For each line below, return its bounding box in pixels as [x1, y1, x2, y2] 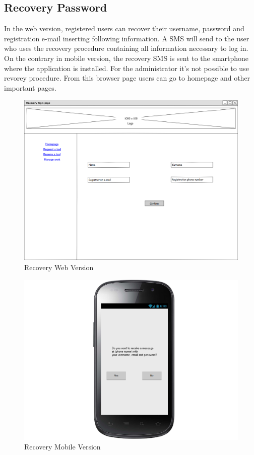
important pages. [4, 82, 56, 93]
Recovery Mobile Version [24, 441, 101, 452]
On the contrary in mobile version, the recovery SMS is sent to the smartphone [4, 52, 249, 63]
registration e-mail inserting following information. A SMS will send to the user [4, 33, 249, 43]
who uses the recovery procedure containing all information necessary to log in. [4, 43, 248, 53]
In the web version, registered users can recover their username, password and [4, 23, 244, 34]
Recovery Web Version [24, 262, 94, 272]
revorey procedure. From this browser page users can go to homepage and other [4, 73, 250, 83]
